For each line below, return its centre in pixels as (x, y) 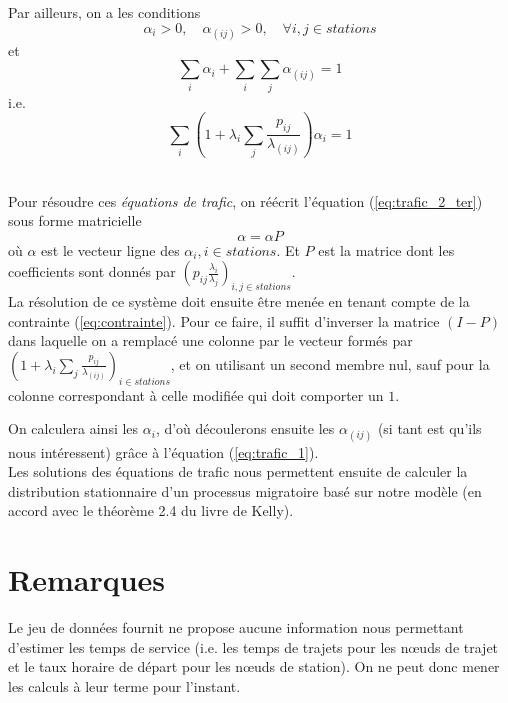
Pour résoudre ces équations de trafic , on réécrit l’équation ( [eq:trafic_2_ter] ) (245, 200)
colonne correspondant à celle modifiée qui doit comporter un (196, 394)
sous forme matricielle (75, 220)
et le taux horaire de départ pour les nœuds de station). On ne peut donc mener (254, 666)
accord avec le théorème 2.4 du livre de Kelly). (151, 510)
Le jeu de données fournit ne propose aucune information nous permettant (236, 627)
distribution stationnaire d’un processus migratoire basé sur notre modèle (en (245, 490)
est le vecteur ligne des (110, 249)
